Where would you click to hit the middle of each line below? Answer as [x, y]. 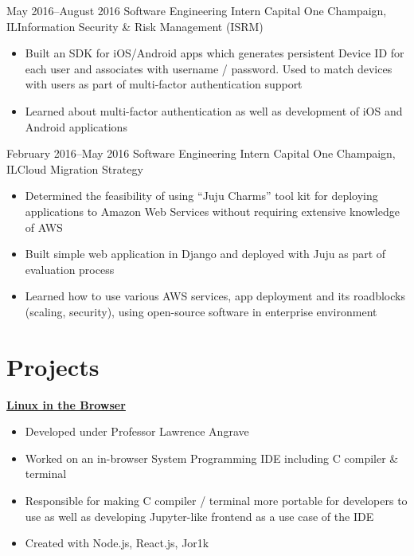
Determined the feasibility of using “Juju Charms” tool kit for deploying [201, 196]
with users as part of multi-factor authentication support [164, 84]
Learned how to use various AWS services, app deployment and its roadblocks [215, 296]
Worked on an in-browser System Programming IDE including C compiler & [212, 458]
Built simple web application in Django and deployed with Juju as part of [205, 254]
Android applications [76, 126]
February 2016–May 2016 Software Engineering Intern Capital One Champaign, [201, 153]
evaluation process [70, 269]
